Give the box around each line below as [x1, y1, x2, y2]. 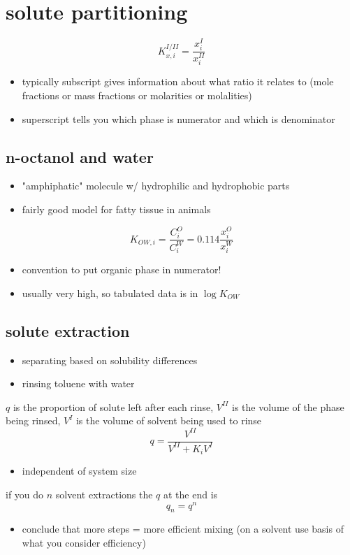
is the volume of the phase [232, 399, 344, 414]
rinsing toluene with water [22, 376, 135, 391]
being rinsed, [6, 413, 61, 428]
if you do [6, 487, 44, 501]
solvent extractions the [55, 487, 153, 501]
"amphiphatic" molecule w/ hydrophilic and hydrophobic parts [22, 178, 290, 193]
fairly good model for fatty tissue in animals [22, 202, 211, 217]
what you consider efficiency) [22, 535, 146, 550]
